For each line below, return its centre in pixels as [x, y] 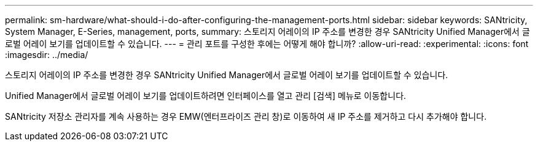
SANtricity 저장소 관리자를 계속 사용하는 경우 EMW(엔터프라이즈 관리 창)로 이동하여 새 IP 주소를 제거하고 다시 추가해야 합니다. [246, 116]
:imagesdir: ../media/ [47, 55]
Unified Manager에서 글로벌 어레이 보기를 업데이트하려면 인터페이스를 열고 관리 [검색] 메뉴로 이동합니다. [206, 96]
